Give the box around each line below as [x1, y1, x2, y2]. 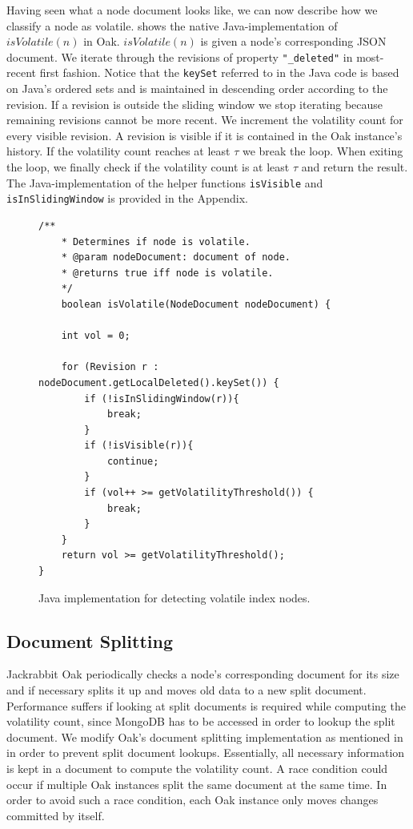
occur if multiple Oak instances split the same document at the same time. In [6, 775, 387, 792]
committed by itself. [6, 807, 105, 823]
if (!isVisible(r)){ [84, 440, 194, 452]
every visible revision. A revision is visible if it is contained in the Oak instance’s [6, 127, 403, 143]
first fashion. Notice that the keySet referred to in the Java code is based [39, 64, 399, 81]
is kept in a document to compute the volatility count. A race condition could [6, 759, 388, 776]
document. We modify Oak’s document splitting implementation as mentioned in [6, 728, 403, 745]
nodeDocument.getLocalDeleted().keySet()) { [38, 376, 279, 388]
